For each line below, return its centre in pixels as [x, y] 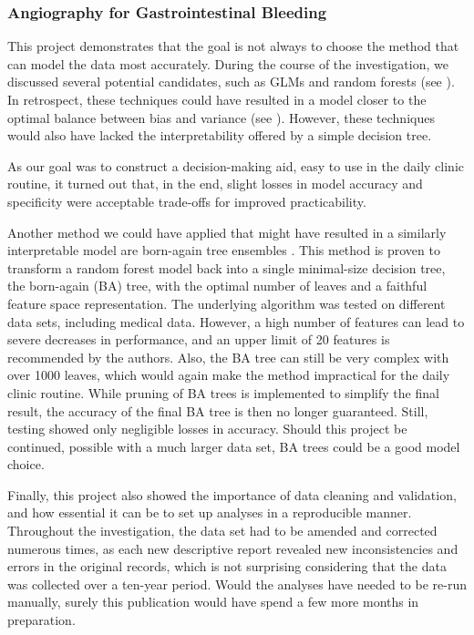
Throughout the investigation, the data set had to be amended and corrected [222, 531]
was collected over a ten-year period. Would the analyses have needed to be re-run [237, 584]
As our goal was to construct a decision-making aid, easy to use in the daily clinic [236, 165]
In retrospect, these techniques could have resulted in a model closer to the [217, 99]
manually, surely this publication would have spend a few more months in [213, 602]
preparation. [41, 620]
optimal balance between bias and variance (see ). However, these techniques [221, 117]
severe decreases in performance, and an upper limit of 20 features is [199, 339]
